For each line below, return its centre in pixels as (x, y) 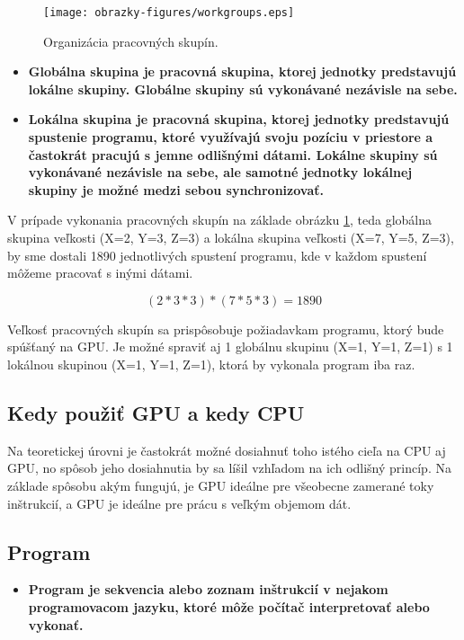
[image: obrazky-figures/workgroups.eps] (169, 13)
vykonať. (56, 624)
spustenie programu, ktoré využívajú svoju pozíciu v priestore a (231, 137)
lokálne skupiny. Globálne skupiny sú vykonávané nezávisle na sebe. (243, 89)
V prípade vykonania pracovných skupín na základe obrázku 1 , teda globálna (219, 220)
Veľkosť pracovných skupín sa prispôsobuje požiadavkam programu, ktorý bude (226, 329)
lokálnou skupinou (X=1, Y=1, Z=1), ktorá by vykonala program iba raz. (211, 364)
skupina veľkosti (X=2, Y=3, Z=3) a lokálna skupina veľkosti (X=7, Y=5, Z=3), (231, 237)
